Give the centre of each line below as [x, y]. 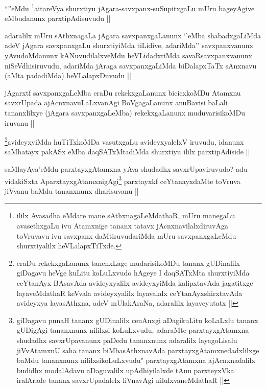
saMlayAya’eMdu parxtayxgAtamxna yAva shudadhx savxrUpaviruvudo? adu [126, 169]
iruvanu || [20, 122]
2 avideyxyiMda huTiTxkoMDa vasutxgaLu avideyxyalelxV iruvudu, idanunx [124, 141]
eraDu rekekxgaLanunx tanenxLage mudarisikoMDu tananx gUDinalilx [128, 262]
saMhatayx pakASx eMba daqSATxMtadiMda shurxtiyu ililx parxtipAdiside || [127, 152]
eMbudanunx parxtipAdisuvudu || [58, 18]
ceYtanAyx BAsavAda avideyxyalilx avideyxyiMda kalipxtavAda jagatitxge [135, 283]
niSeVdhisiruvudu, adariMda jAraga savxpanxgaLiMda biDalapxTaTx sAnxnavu [131, 65]
